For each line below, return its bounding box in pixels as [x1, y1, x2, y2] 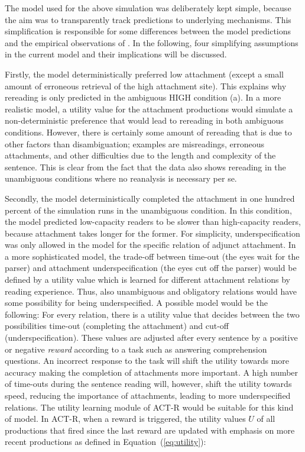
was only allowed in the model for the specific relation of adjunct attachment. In [5, 238, 296, 251]
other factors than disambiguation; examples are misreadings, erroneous [5, 137, 264, 150]
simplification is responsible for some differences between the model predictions [5, 25, 291, 37]
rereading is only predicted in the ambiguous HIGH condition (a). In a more [5, 91, 281, 104]
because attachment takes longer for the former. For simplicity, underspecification [5, 227, 300, 239]
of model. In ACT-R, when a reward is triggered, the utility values [5, 412, 246, 425]
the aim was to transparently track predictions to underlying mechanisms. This [5, 13, 291, 25]
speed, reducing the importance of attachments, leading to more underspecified [5, 389, 291, 401]
